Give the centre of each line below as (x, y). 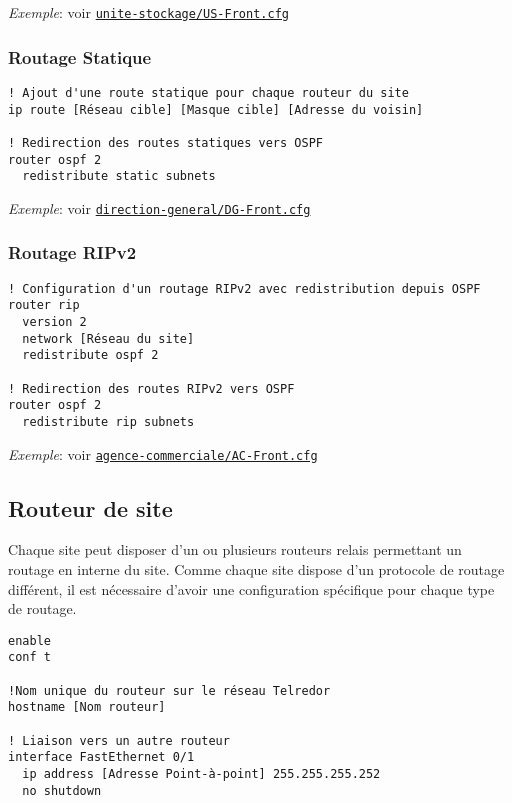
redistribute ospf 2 (90, 355)
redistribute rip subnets (108, 421)
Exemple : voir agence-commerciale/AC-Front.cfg (163, 453)
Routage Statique (80, 56)
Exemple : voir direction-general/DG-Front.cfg (159, 207)
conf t (29, 657)
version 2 (54, 322)
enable (29, 640)
